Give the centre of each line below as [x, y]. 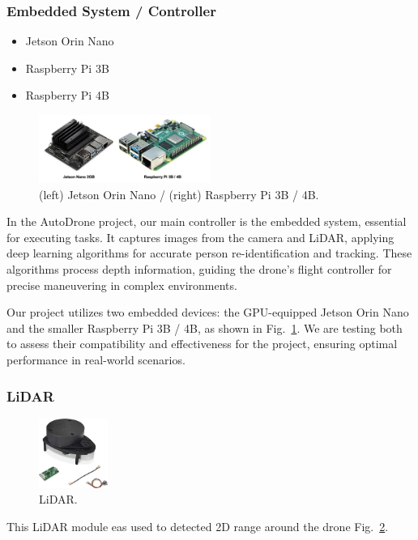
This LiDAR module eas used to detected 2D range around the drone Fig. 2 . [198, 527]
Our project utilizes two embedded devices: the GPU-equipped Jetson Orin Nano [208, 312]
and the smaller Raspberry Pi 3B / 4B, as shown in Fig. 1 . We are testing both [205, 327]
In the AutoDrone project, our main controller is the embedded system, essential [207, 221]
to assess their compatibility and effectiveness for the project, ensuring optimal [202, 344]
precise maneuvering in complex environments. [122, 285]
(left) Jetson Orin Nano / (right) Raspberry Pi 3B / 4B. [179, 194]
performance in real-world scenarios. [96, 359]
